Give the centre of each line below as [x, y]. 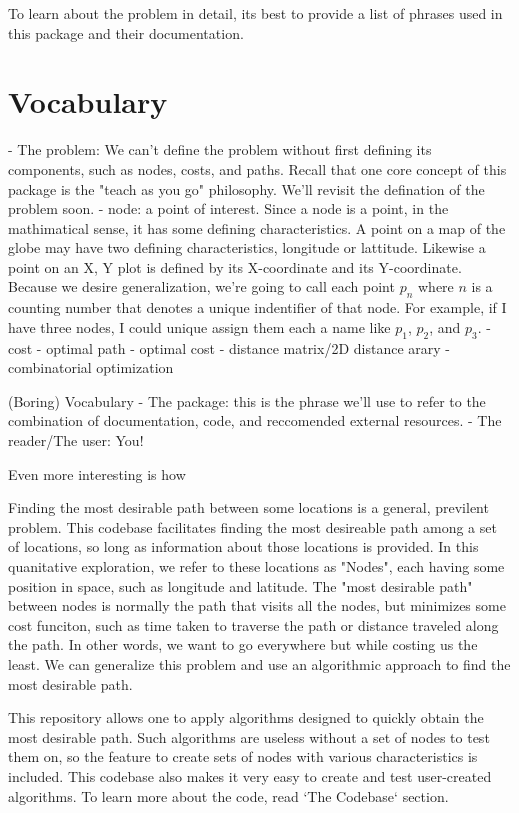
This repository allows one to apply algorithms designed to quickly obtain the [246, 717]
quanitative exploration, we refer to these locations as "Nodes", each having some [256, 566]
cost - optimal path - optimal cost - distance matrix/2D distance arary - [229, 347]
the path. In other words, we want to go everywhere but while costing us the [243, 644]
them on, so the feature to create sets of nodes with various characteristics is [243, 756]
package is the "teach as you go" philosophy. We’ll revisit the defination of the [246, 188]
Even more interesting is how [97, 473]
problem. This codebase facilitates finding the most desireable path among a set [252, 526]
